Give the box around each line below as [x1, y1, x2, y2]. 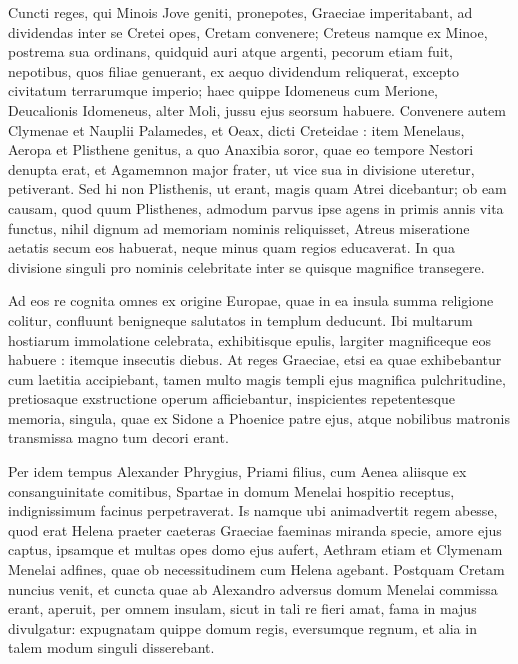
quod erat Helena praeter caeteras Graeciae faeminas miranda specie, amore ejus [8, 519, 502, 540]
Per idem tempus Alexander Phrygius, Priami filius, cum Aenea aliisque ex [8, 461, 467, 482]
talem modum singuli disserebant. [8, 637, 215, 658]
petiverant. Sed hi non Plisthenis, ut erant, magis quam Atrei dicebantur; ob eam [8, 178, 507, 199]
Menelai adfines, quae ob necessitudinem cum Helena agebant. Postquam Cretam [8, 559, 505, 580]
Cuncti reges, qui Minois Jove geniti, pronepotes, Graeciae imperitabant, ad [8, 2, 473, 22]
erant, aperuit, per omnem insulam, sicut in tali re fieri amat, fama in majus [8, 598, 477, 619]
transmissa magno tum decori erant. [8, 427, 229, 448]
